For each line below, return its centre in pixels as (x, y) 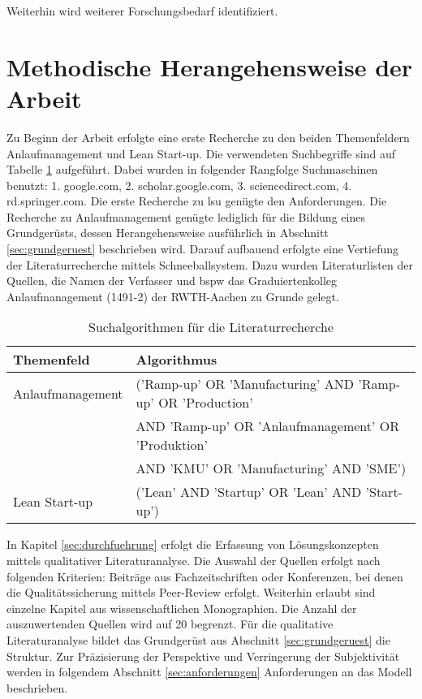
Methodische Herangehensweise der (210, 66)
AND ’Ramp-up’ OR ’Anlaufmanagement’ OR (268, 426)
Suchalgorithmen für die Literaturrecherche (211, 327)
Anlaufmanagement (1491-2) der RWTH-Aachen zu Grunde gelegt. (173, 296)
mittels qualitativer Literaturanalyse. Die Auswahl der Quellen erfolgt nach (194, 561)
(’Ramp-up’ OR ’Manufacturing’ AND (245, 384)
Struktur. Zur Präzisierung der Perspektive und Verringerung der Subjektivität (203, 656)
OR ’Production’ (206, 403)
